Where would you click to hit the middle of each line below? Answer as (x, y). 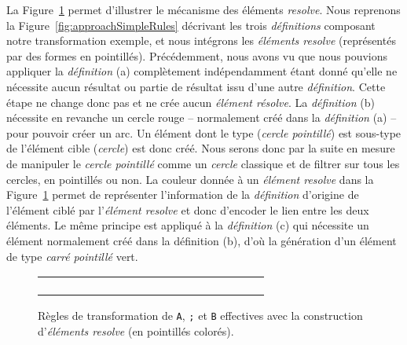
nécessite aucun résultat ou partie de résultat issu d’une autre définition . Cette (196, 86)
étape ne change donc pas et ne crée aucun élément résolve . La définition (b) (191, 102)
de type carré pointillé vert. (72, 256)
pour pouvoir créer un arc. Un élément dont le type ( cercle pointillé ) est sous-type (204, 132)
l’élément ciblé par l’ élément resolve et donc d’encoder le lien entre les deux (188, 209)
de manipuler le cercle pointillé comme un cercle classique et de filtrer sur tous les (203, 163)
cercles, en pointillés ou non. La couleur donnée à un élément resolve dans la (190, 179)
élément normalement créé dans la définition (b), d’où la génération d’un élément (202, 240)
